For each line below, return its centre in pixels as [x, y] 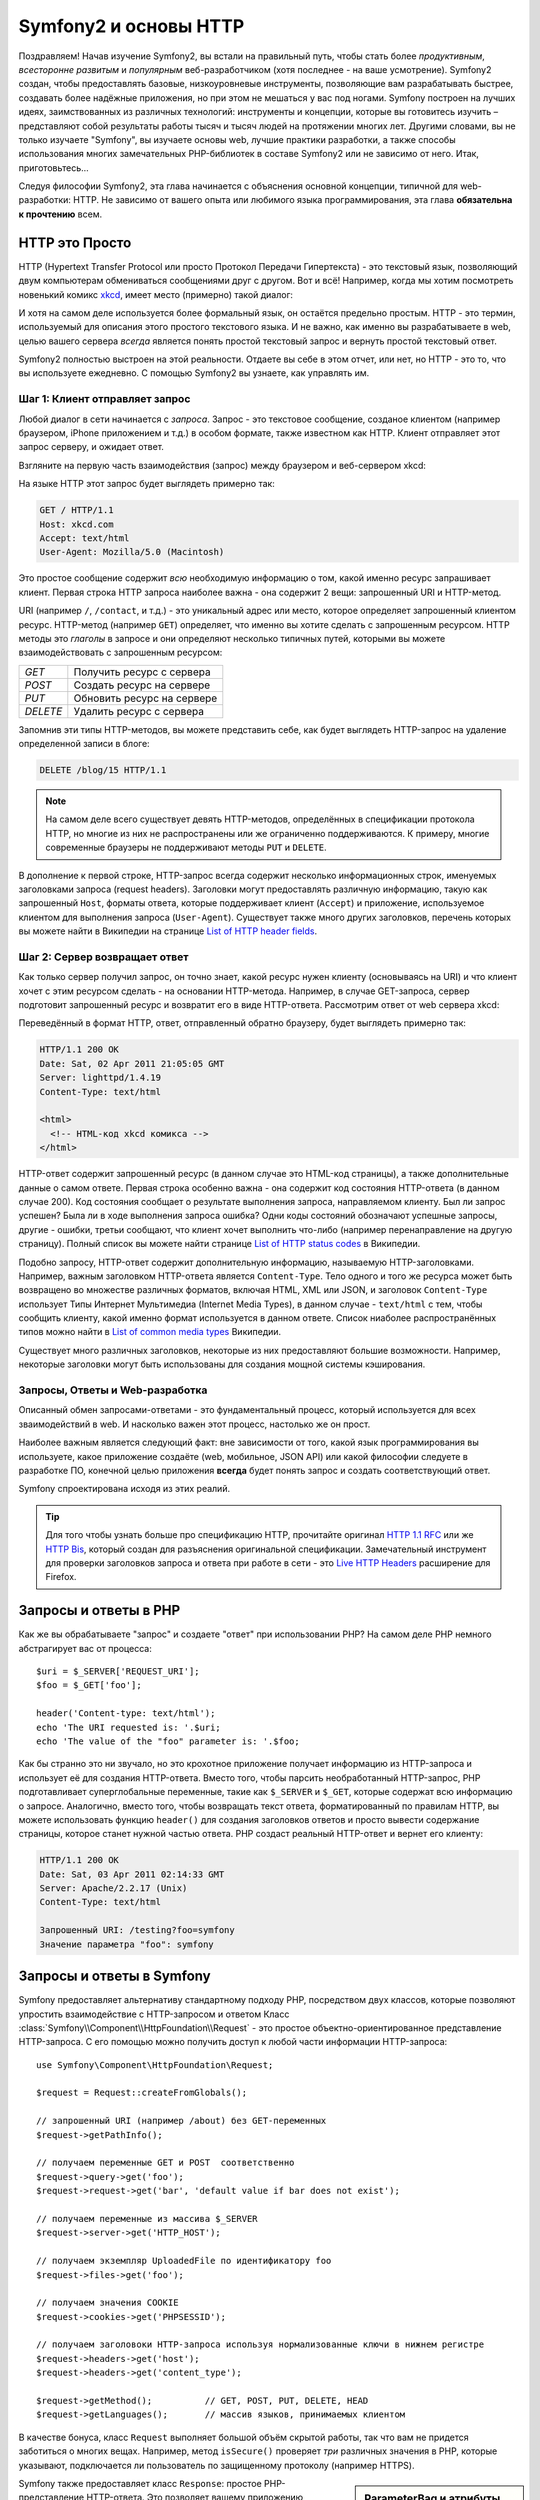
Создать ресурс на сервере [142, 685]
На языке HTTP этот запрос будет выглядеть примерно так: [146, 484]
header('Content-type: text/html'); [126, 1713]
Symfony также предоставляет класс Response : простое [140, 2483]
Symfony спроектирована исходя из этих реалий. [124, 1489]
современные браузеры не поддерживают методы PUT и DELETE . [186, 847]
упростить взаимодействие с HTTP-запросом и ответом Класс [154, 2014]
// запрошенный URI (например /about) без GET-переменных [181, 2121]
